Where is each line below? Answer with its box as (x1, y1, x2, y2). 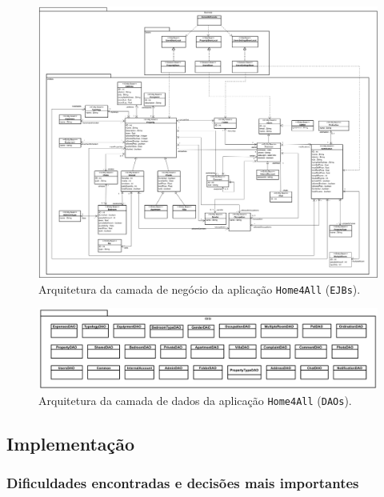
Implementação (6, 431, 135, 456)
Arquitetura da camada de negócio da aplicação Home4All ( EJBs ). (38, 280, 361, 297)
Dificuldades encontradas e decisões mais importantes (6, 473, 359, 493)
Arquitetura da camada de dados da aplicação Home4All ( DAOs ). (38, 391, 352, 408)
